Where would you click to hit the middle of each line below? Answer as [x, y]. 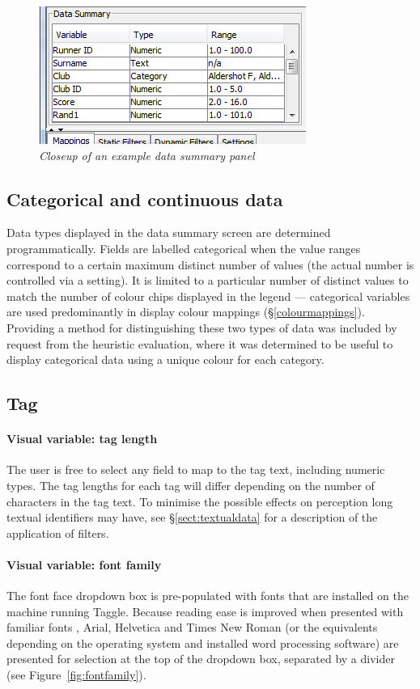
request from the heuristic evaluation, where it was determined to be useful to [200, 343]
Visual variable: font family [84, 564]
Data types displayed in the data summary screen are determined [169, 232]
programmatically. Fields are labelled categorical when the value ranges [184, 248]
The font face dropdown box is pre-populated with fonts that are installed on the [208, 596]
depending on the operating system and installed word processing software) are [203, 643]
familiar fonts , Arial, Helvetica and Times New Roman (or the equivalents [192, 627]
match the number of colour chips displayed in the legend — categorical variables [208, 296]
